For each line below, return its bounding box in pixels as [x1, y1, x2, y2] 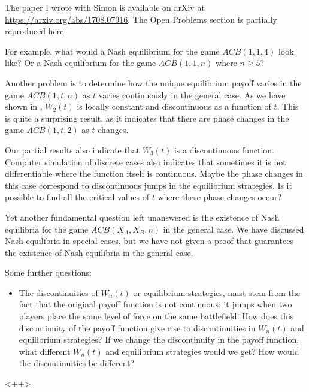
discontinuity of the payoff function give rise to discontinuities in [19, 321, 256, 334]
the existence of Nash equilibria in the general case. [5, 246, 193, 258]
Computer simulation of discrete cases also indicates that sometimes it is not [5, 155, 286, 168]
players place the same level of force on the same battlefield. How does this [19, 310, 294, 322]
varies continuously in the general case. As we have [98, 88, 286, 101]
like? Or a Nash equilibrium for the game [5, 56, 156, 69]
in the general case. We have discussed [163, 222, 304, 235]
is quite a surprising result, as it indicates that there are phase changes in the [5, 111, 289, 124]
